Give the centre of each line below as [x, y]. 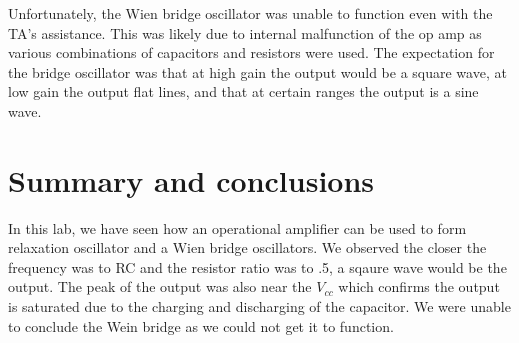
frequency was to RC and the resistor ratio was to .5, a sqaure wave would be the [257, 266]
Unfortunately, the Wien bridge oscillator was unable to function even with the [250, 13]
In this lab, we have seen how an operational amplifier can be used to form [237, 227]
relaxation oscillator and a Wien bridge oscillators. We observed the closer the [247, 247]
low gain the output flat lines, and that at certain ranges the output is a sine [243, 91]
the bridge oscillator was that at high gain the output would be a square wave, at [257, 71]
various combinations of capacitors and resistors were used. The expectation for [251, 52]
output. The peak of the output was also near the [160, 286]
